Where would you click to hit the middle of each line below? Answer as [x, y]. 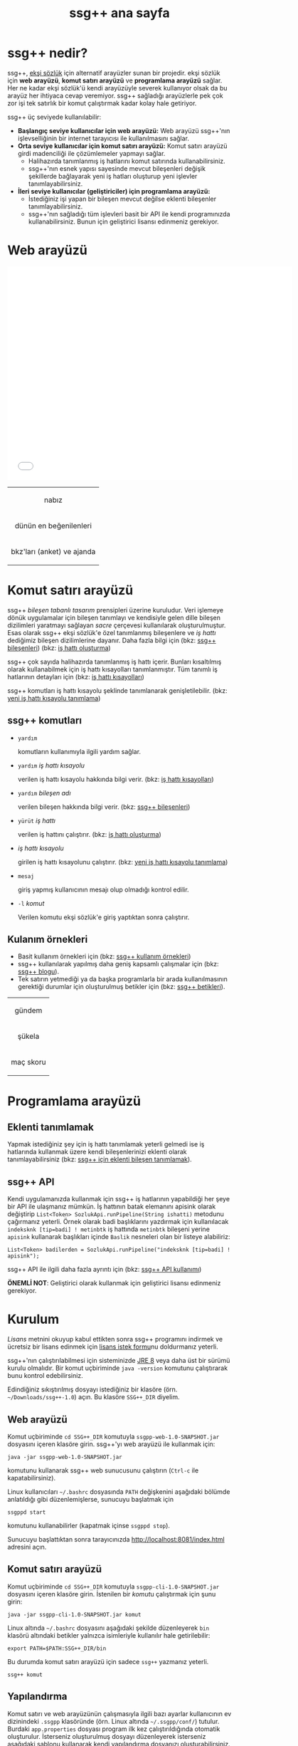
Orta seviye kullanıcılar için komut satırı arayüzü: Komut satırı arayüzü [122, 146]
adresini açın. [27, 1547]
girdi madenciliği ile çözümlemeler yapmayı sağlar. [91, 153]
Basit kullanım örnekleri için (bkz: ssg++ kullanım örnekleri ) [104, 956]
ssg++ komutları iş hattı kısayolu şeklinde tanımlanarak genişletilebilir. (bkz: [117, 690]
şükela [28, 1036]
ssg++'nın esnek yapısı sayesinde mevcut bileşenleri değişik [117, 168]
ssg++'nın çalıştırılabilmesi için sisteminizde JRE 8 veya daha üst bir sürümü [119, 1361]
